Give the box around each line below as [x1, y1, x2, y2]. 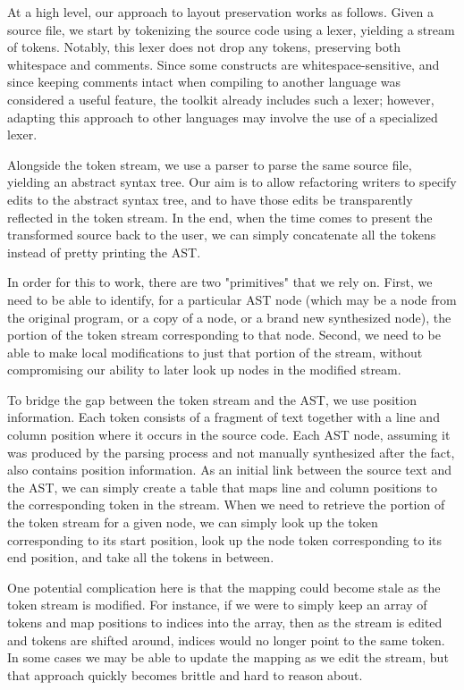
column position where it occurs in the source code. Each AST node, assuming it [7, 425, 451, 444]
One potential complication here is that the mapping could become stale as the [7, 577, 441, 596]
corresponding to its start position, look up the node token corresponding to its [7, 530, 443, 549]
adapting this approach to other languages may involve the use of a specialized [7, 107, 438, 126]
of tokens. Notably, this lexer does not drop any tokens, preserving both [7, 38, 401, 56]
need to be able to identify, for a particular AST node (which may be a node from [7, 290, 457, 308]
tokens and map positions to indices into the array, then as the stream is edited [7, 613, 443, 631]
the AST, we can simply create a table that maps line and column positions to [7, 477, 437, 496]
